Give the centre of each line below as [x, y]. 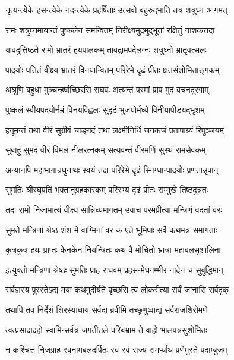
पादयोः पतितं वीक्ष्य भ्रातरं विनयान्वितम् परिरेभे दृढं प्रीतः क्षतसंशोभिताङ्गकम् [113, 69]
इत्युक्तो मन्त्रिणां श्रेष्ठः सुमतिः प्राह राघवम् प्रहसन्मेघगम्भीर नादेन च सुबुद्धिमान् [114, 269]
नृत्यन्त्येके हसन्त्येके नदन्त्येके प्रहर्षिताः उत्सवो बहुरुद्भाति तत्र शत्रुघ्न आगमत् [116, 10]
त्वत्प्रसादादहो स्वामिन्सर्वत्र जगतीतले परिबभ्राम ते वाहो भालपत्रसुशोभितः [106, 329]
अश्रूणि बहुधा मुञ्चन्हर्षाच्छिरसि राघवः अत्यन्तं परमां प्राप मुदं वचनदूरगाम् [107, 90]
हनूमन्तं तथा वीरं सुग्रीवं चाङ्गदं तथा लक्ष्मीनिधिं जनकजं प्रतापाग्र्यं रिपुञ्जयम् [115, 129]
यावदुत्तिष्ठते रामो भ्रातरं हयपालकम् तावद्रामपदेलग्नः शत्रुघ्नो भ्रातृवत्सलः [106, 50]
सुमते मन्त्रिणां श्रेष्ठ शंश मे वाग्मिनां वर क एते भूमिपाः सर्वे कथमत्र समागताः [111, 229]
